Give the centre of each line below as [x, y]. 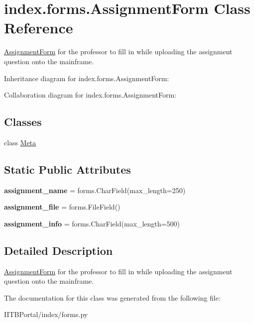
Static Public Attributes [67, 169]
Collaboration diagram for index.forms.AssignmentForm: [90, 95]
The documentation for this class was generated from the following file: [112, 297]
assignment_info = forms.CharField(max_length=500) [92, 223]
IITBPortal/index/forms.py [46, 314]
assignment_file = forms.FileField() [62, 207]
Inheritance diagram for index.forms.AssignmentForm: [87, 78]
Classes [23, 122]
